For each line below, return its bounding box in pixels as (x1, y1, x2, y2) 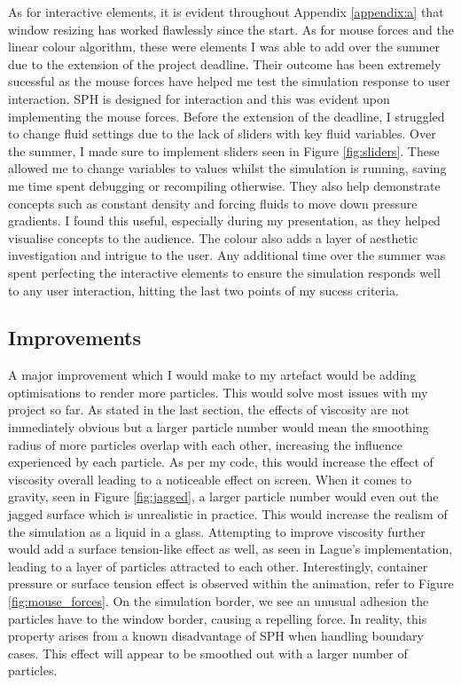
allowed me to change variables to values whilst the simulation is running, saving (8, 159, 447, 177)
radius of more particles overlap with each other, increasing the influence (8, 435, 402, 453)
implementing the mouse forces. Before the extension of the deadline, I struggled (8, 106, 445, 125)
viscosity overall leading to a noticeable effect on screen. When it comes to (8, 469, 412, 488)
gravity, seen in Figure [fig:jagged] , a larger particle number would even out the (8, 487, 439, 506)
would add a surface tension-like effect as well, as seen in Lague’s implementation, (8, 539, 453, 558)
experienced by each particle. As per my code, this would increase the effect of (8, 453, 434, 471)
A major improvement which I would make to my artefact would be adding (8, 366, 417, 384)
